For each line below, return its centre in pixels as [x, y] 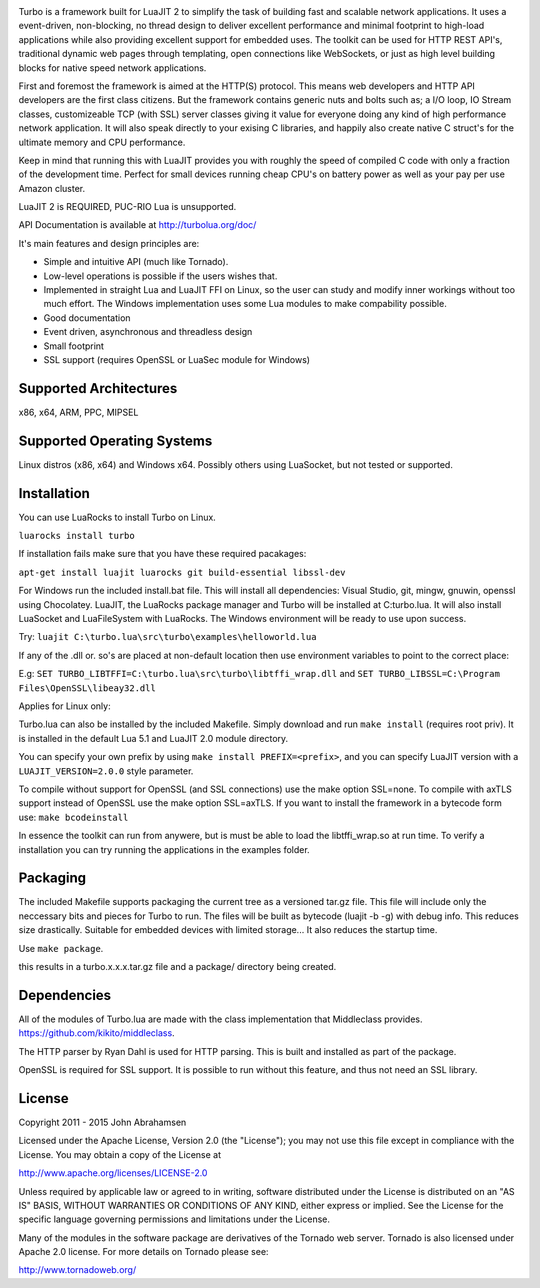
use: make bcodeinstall [73, 817]
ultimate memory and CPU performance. [102, 142]
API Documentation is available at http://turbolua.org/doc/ [137, 225]
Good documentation [87, 317]
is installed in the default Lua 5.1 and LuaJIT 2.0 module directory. [153, 738]
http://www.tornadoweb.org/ [77, 1270]
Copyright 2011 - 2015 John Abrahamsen [102, 1122]
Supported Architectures [98, 388]
